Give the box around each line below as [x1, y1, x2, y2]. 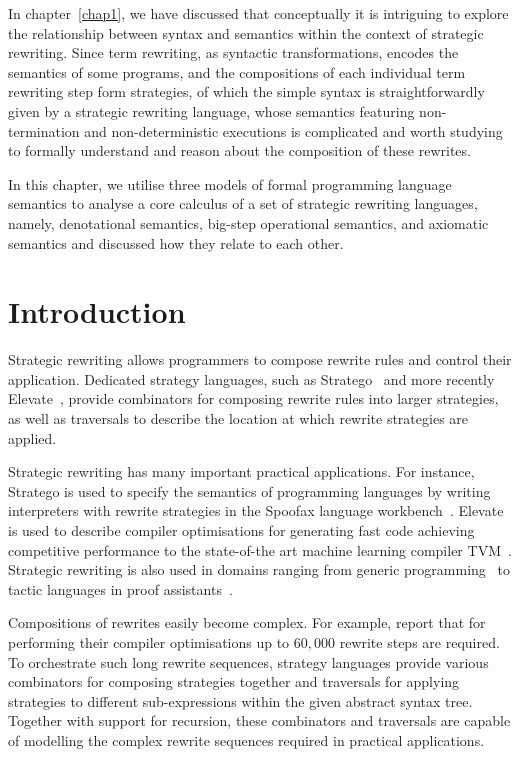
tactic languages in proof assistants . [8, 578, 233, 599]
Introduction [8, 291, 186, 332]
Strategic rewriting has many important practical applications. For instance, [8, 461, 475, 482]
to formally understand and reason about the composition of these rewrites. [8, 140, 471, 161]
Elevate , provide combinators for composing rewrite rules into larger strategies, [8, 388, 499, 409]
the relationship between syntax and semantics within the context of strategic [8, 22, 484, 43]
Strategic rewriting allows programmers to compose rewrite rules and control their [8, 349, 512, 370]
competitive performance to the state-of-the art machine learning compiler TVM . [8, 539, 512, 560]
